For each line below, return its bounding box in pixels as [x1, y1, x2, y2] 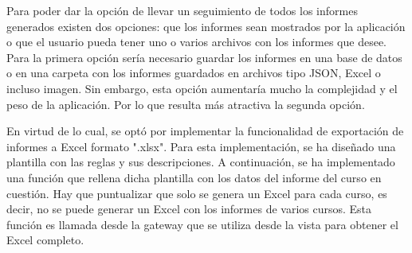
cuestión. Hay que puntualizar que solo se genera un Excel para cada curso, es [6, 185, 387, 201]
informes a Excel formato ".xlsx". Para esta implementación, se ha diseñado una [6, 138, 396, 154]
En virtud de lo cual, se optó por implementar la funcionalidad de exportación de [6, 123, 404, 139]
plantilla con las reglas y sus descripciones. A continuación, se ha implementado [6, 154, 395, 170]
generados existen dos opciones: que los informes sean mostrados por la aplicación [6, 18, 406, 34]
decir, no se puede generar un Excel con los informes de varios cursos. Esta [6, 200, 372, 217]
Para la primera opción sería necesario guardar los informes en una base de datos [6, 49, 402, 65]
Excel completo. [6, 232, 84, 248]
